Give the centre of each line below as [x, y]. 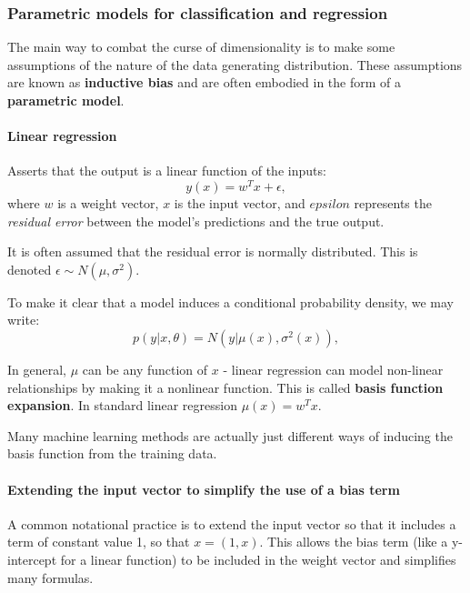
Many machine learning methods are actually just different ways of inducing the [230, 435]
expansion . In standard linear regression [122, 405]
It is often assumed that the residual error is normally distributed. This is [213, 251]
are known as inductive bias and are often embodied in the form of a [204, 82]
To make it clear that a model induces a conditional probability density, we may [231, 302]
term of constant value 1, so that [99, 542]
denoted [30, 269]
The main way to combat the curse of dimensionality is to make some [201, 47]
